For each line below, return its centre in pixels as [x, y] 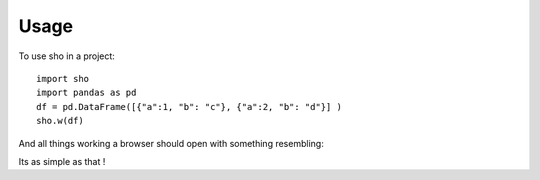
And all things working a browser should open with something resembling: [171, 143]
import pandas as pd [86, 93]
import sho [63, 78]
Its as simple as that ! [62, 161]
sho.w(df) [60, 121]
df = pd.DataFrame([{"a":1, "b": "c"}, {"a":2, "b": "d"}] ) [189, 106]
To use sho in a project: [66, 56]
